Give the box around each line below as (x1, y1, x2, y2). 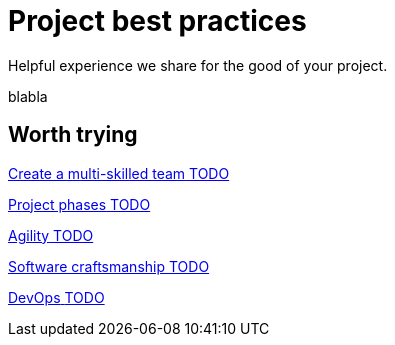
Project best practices (8, 4, 307, 38)
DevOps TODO (8, 288, 105, 306)
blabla (8, 87, 48, 105)
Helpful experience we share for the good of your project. (8, 56, 388, 74)
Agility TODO (8, 226, 94, 244)
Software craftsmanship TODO (8, 257, 210, 275)
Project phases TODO (8, 195, 151, 213)
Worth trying (8, 122, 138, 148)
